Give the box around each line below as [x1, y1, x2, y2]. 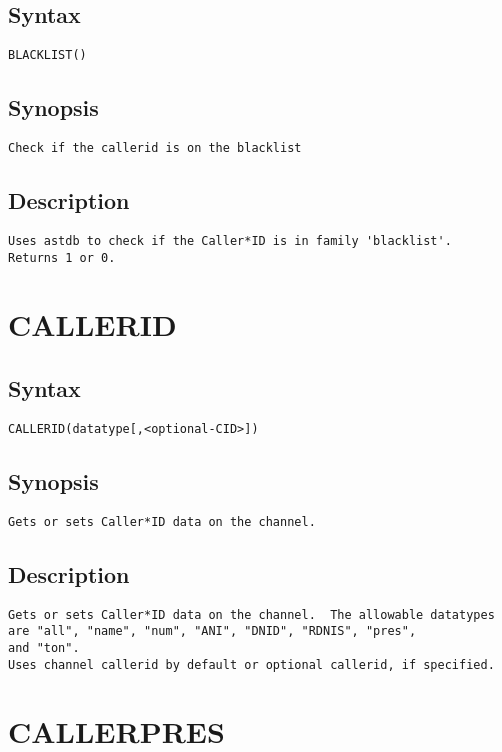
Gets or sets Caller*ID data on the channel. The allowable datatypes [8, 607, 495, 622]
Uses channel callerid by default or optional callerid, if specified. [8, 657, 495, 672]
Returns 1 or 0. [8, 250, 116, 265]
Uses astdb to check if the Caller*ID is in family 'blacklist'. [8, 233, 452, 248]
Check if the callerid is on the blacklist [8, 141, 302, 156]
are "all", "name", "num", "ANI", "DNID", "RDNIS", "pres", [8, 624, 417, 639]
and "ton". [8, 640, 80, 655]
